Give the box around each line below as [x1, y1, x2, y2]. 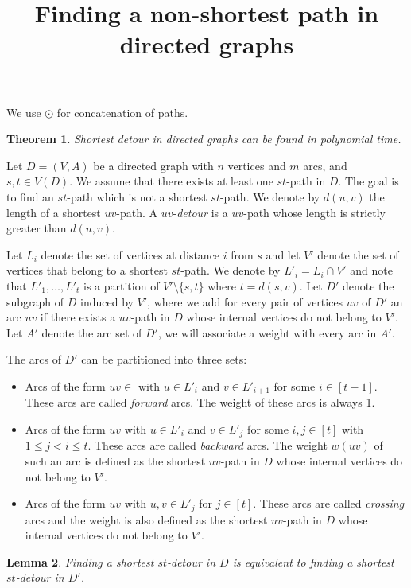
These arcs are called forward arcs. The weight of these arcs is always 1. [25, 394, 375, 411]
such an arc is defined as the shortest [25, 452, 206, 469]
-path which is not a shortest [67, 188, 207, 204]
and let [266, 246, 300, 263]
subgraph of [6, 293, 64, 310]
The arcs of [6, 351, 61, 368]
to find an [6, 188, 54, 204]
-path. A [116, 204, 158, 220]
